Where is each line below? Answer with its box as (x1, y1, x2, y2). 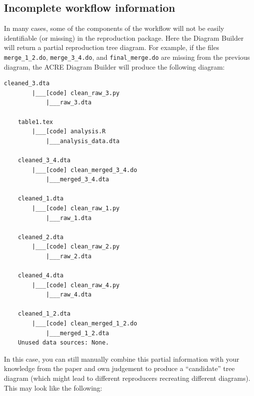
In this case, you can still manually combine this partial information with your (4, 353, 239, 364)
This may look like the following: (4, 382, 102, 393)
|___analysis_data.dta (46, 137, 120, 145)
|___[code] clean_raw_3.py (32, 89, 120, 97)
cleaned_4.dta (18, 272, 64, 279)
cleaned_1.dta (18, 195, 64, 202)
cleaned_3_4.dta (18, 156, 71, 164)
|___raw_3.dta (46, 99, 92, 106)
